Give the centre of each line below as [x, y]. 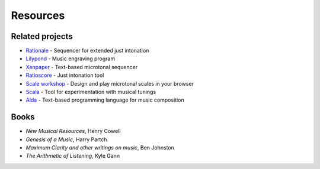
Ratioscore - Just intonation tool [65, 75]
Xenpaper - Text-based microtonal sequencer [82, 67]
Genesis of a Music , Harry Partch [66, 139]
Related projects [42, 36]
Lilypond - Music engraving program [71, 58]
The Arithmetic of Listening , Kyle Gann [73, 156]
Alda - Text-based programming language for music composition [105, 100]
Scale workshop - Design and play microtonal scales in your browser [110, 83]
